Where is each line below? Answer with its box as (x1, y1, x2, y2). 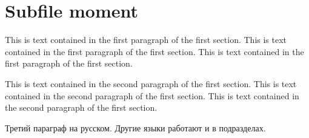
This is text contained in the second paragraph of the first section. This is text (5, 77, 297, 90)
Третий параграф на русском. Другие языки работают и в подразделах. (5, 121, 266, 134)
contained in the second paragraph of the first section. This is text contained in (5, 89, 299, 102)
